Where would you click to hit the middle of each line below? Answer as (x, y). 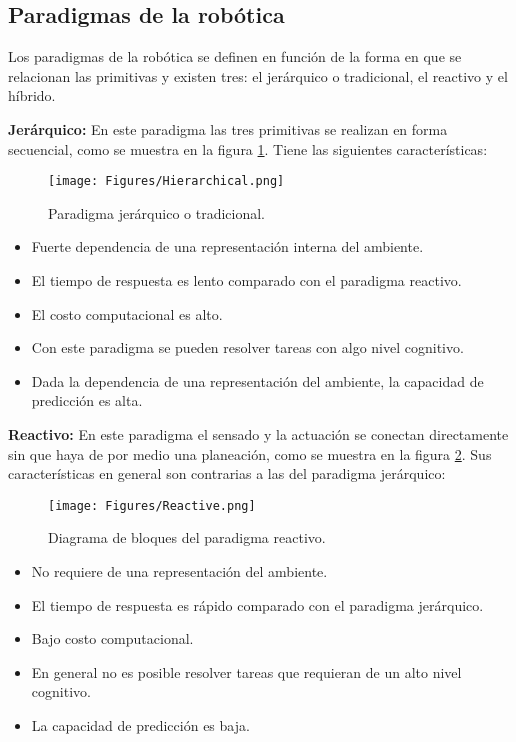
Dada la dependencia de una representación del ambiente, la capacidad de (257, 380)
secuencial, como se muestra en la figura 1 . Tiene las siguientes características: (248, 148)
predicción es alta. (87, 400)
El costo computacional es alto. (127, 313)
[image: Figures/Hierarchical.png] (166, 181)
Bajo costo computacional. (112, 638)
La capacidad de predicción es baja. (140, 724)
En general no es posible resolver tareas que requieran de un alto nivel (246, 671)
